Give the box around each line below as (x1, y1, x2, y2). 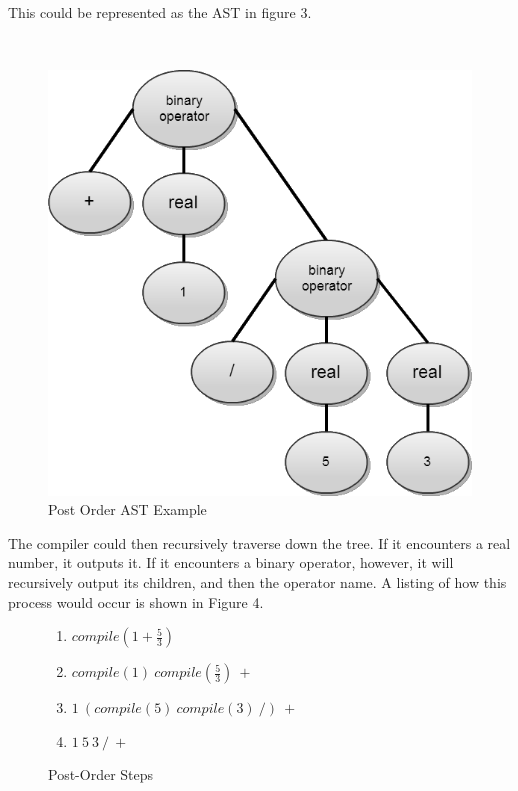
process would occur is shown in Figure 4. (8, 591, 264, 612)
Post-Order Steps (48, 764, 154, 785)
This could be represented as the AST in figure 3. (8, 2, 312, 22)
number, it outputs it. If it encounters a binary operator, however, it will (8, 552, 454, 573)
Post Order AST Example (48, 499, 207, 520)
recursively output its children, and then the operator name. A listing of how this (8, 572, 507, 593)
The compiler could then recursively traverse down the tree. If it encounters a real (8, 532, 511, 553)
